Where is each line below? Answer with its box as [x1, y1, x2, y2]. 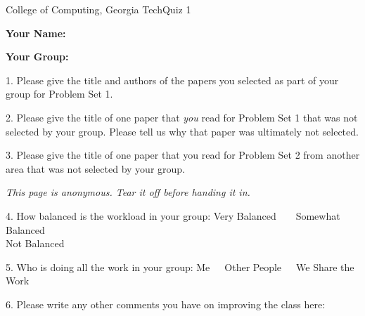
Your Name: [6, 25, 66, 40]
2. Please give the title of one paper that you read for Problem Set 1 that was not [6, 110, 358, 124]
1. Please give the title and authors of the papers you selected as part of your [6, 72, 339, 87]
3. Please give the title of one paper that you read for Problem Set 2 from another [6, 147, 360, 162]
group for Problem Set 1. [6, 86, 113, 101]
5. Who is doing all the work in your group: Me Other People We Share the [6, 259, 354, 274]
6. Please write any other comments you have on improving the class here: [6, 296, 326, 311]
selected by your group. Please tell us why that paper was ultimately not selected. [6, 124, 359, 138]
